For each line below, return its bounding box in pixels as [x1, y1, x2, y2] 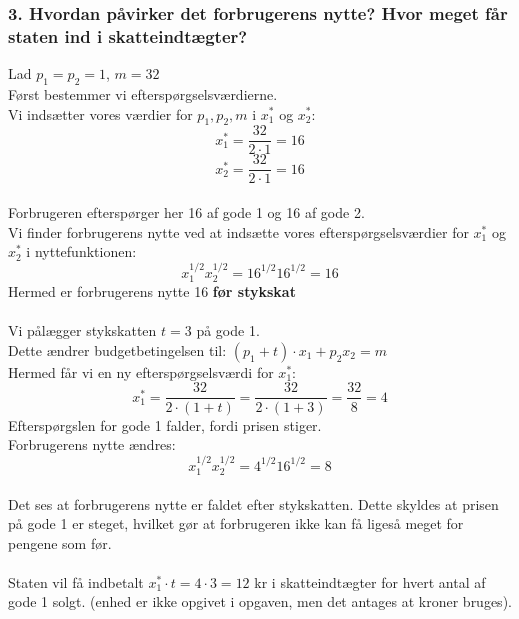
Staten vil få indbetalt [8, 571, 144, 592]
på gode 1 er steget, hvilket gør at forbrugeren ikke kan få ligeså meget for [8, 513, 464, 534]
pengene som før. [8, 532, 112, 553]
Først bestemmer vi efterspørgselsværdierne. [8, 83, 278, 104]
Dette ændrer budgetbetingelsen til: [8, 339, 227, 360]
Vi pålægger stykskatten [8, 320, 157, 341]
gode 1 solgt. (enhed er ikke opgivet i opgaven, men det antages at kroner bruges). [8, 591, 512, 612]
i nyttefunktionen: [26, 241, 137, 262]
